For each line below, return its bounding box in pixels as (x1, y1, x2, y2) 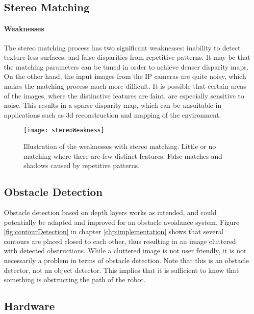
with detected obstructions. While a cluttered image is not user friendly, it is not (4, 245, 247, 256)
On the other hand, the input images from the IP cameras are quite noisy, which (4, 71, 246, 81)
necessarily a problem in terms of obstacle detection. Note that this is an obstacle (4, 255, 249, 265)
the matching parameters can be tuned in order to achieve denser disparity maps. (4, 61, 249, 72)
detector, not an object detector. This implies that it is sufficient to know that (4, 265, 239, 275)
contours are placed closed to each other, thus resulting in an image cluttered (4, 236, 236, 246)
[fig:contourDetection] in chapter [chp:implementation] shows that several (4, 226, 224, 237)
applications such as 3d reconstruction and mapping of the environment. (4, 109, 221, 120)
